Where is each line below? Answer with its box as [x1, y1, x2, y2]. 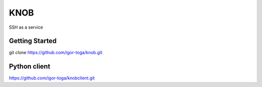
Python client [9, 62, 50, 70]
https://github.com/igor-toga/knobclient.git [9, 75, 95, 81]
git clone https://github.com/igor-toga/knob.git [9, 50, 102, 55]
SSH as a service [9, 24, 43, 30]
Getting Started [9, 37, 57, 45]
